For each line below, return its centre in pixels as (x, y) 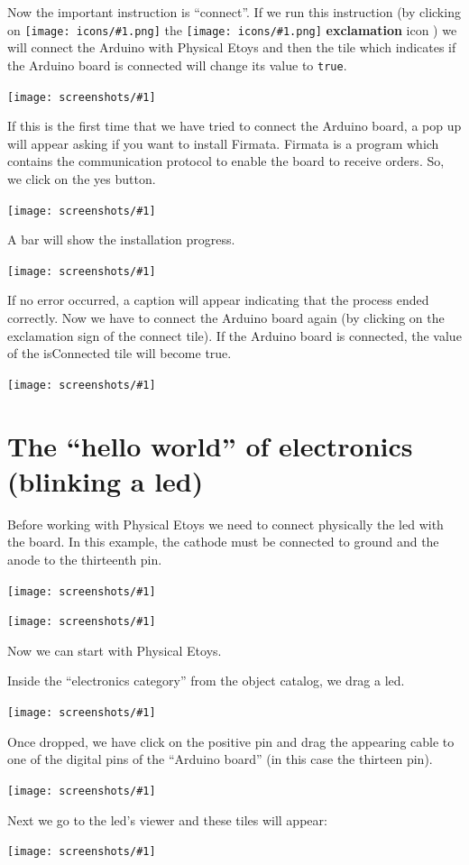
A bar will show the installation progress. (121, 239)
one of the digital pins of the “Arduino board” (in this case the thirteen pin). (220, 759)
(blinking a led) (106, 480)
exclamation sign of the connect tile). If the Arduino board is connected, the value (234, 335)
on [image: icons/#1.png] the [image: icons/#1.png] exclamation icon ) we (232, 29)
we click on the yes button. (82, 178)
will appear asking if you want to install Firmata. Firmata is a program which (223, 143)
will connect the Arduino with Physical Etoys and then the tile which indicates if (232, 47)
